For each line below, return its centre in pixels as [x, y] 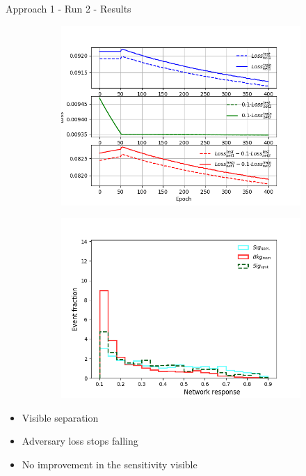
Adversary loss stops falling [80, 441]
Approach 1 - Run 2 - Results [69, 8]
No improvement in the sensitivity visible [110, 464]
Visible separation [60, 417]
